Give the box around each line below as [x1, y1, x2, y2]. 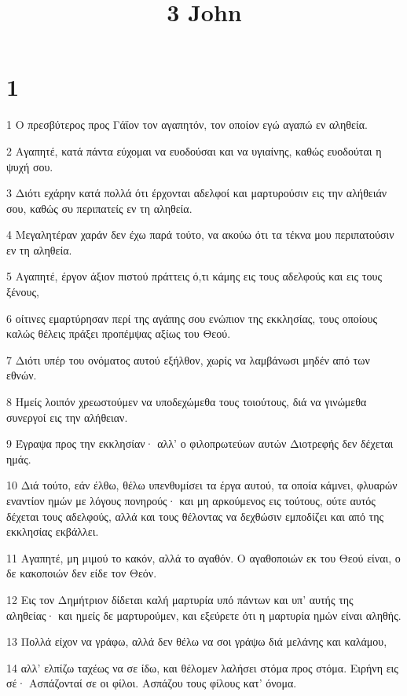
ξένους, [6, 284, 39, 300]
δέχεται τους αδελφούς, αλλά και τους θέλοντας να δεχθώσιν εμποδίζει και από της [6, 507, 384, 524]
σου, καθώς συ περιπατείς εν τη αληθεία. [6, 200, 192, 216]
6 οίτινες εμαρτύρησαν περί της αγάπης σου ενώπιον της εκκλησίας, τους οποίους [6, 310, 377, 326]
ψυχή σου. [6, 158, 53, 174]
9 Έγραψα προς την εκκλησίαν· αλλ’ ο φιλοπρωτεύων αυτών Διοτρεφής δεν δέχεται [6, 435, 394, 452]
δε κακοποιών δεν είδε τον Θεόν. [6, 565, 157, 581]
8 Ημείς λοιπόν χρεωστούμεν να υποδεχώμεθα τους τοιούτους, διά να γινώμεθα [6, 394, 367, 410]
